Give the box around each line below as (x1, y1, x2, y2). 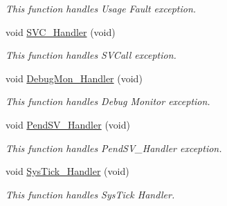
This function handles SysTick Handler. (6, 187, 175, 201)
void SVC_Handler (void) (6, 24, 116, 39)
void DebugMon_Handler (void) (6, 71, 143, 85)
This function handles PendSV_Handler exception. (6, 140, 222, 155)
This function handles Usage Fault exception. (6, 1, 197, 15)
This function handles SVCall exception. (6, 48, 176, 62)
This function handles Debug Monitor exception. (6, 94, 210, 109)
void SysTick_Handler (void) (6, 164, 129, 178)
